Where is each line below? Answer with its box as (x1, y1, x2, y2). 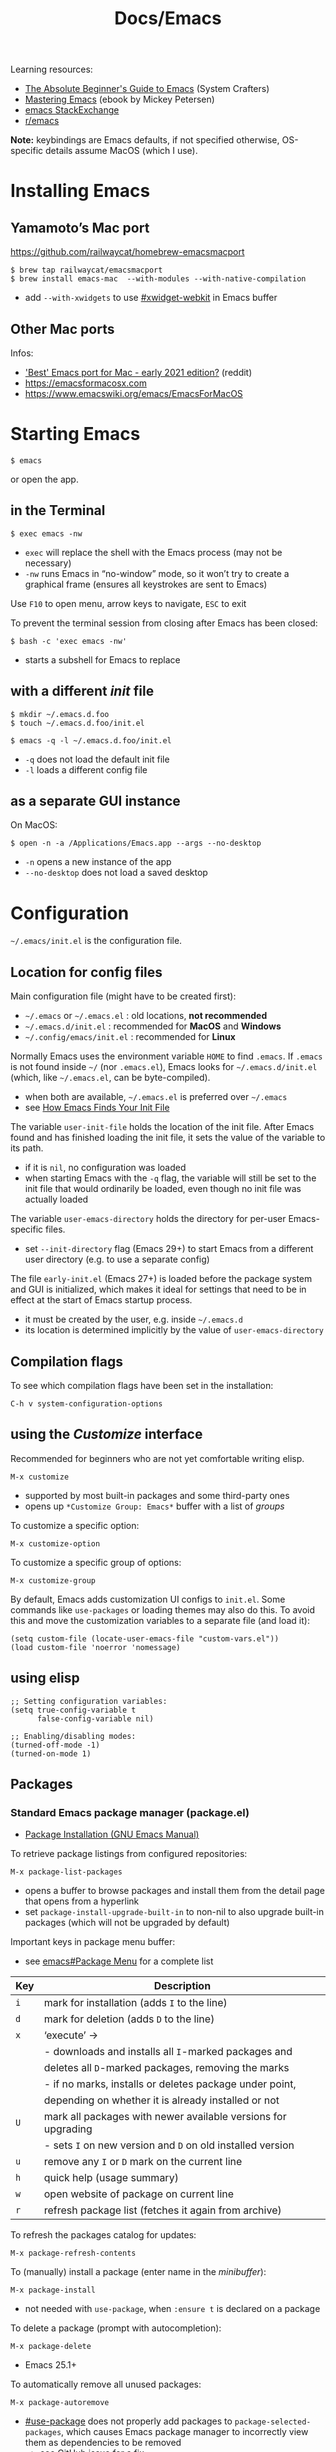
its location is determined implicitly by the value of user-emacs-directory (24, 1324, 324, 1336)
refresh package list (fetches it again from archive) (43, 2203, 282, 2217)
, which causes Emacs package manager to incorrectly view (61, 2426, 309, 2438)
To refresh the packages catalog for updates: (10, 2229, 197, 2241)
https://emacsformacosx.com (24, 377, 147, 389)
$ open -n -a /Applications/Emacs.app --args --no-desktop (10, 838, 262, 849)
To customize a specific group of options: (10, 1556, 182, 1568)
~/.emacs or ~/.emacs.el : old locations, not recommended (24, 1010, 268, 1022)
